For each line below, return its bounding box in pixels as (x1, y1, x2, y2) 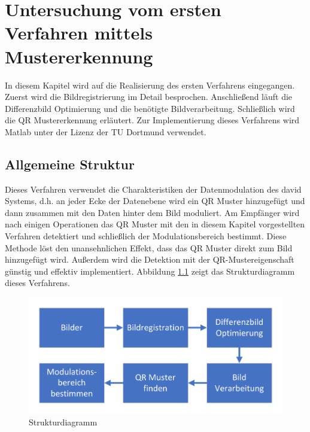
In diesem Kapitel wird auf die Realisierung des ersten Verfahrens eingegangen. (5, 78, 295, 91)
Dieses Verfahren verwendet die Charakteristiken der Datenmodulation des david (5, 182, 302, 195)
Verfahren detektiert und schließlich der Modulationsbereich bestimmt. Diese (5, 230, 287, 242)
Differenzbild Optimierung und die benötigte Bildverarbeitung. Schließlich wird (5, 102, 295, 114)
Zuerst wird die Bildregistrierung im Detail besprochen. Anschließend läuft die (5, 90, 293, 103)
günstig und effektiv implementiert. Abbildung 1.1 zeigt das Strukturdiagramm (5, 264, 295, 277)
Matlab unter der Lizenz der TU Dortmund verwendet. (5, 125, 206, 138)
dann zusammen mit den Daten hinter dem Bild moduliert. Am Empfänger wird (5, 206, 300, 218)
